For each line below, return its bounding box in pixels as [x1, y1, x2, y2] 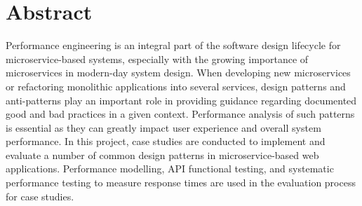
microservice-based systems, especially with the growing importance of [6, 51, 309, 66]
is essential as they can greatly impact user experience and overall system [6, 120, 321, 135]
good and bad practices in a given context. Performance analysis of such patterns [6, 107, 355, 121]
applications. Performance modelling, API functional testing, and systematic [6, 161, 334, 176]
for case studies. [6, 188, 74, 203]
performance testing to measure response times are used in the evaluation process [6, 175, 356, 190]
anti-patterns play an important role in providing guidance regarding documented [6, 92, 357, 107]
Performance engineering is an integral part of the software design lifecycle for [6, 38, 341, 53]
